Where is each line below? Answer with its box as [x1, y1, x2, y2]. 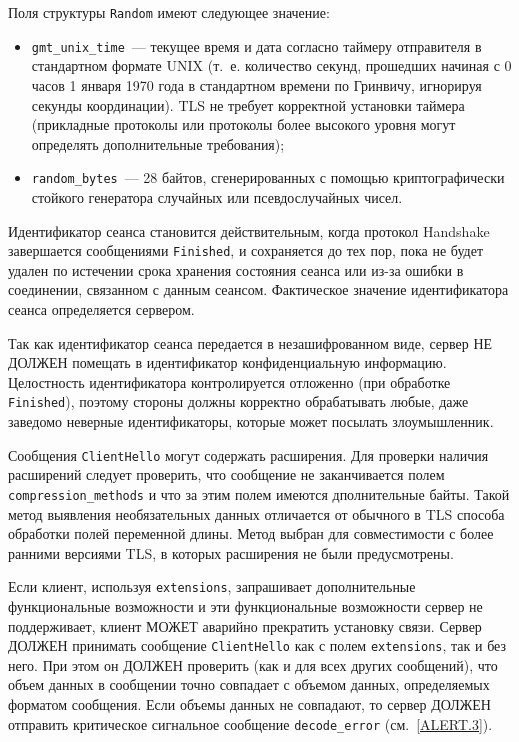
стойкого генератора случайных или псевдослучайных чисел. [31, 186, 403, 207]
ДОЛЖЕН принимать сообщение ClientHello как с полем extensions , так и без [8, 635, 506, 656]
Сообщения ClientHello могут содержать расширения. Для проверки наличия [8, 444, 489, 465]
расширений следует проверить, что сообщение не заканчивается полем [8, 464, 445, 485]
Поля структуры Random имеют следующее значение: [8, 2, 330, 22]
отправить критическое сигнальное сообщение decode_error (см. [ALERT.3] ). [8, 713, 493, 734]
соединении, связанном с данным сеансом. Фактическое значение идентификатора [8, 279, 509, 300]
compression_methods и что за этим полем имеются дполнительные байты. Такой [8, 483, 510, 504]
